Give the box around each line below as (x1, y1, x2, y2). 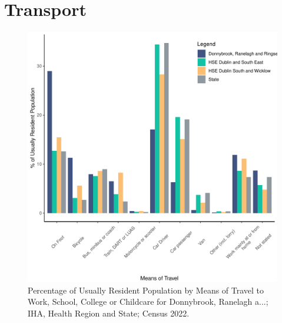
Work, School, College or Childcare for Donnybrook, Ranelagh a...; (28, 295, 268, 308)
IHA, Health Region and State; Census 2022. (28, 306, 190, 319)
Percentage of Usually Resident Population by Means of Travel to (28, 284, 264, 296)
